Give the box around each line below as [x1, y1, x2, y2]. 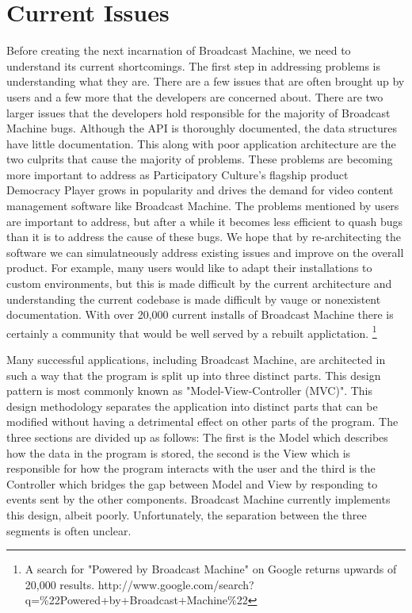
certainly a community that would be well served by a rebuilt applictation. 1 [6, 322, 377, 341]
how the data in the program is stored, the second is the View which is [6, 444, 351, 461]
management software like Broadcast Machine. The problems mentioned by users [6, 197, 399, 214]
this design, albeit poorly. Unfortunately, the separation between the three [6, 507, 367, 523]
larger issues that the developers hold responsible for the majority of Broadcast [6, 104, 391, 121]
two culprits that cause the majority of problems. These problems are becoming [6, 151, 393, 167]
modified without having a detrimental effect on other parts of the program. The [6, 413, 399, 430]
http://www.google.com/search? [97, 576, 254, 592]
